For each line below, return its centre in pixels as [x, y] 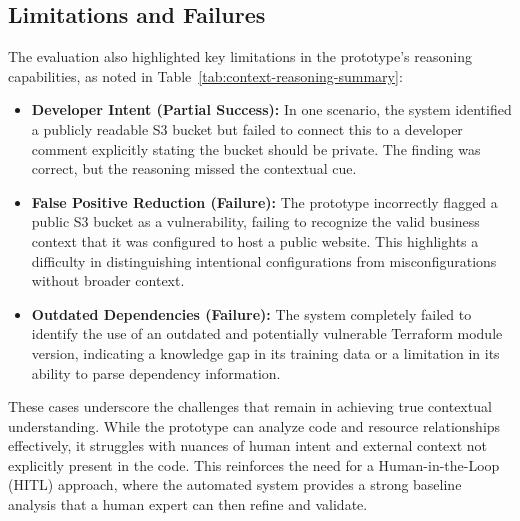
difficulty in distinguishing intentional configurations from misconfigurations [264, 260]
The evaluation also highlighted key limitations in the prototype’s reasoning [240, 56]
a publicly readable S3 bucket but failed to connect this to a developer [247, 128]
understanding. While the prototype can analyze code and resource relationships [254, 425]
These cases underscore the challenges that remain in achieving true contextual [250, 406]
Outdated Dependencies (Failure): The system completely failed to [251, 313]
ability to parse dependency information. [156, 372]
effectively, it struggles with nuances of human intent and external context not [248, 445]
